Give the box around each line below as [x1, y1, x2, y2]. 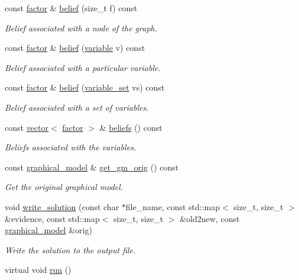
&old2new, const [180, 212, 240, 224]
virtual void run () [5, 263, 71, 276]
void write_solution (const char [5, 200, 119, 213]
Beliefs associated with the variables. [5, 141, 136, 153]
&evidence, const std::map [5, 212, 100, 224]
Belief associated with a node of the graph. [5, 21, 158, 34]
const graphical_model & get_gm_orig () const [5, 160, 179, 173]
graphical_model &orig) [5, 224, 92, 236]
